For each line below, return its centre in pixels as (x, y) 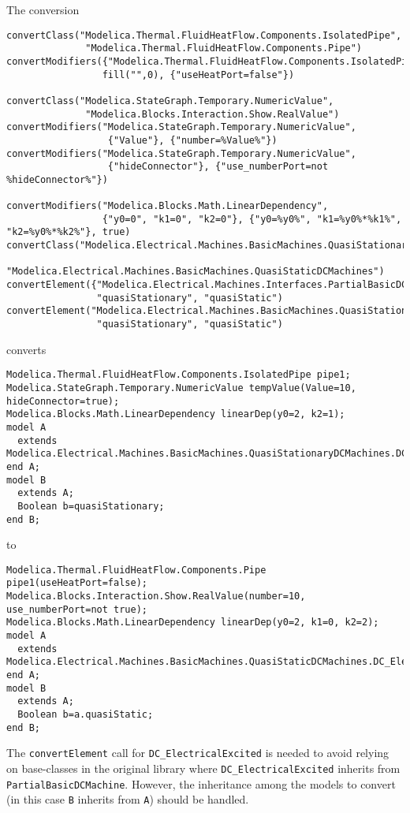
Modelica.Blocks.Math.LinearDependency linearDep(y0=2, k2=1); (176, 414)
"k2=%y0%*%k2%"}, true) (69, 232)
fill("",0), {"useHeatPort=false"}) (198, 75)
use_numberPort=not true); (77, 609)
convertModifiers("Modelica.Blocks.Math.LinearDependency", (168, 206)
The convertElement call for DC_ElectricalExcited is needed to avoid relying (198, 753)
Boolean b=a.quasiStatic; (86, 714)
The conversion (43, 9)
